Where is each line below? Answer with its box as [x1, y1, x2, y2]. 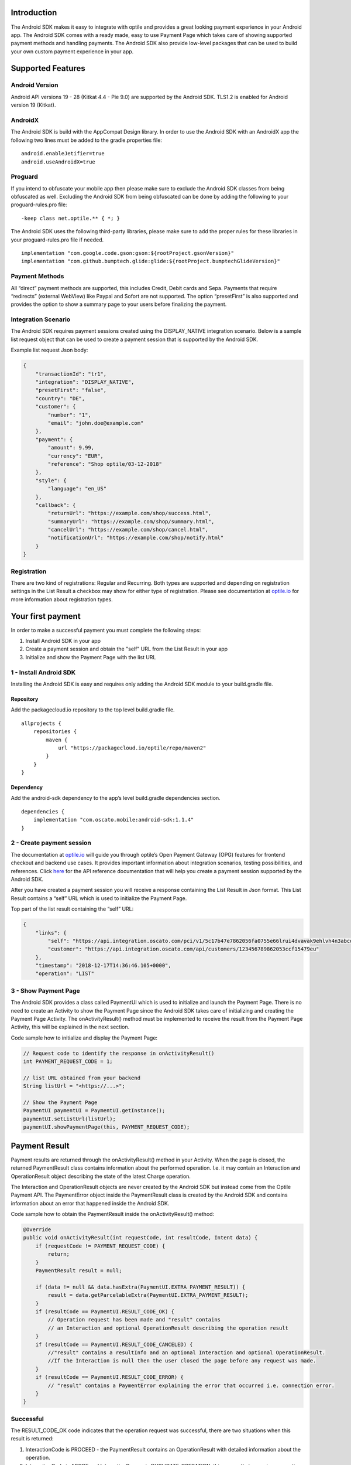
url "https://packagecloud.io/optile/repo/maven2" [58, 744, 207, 751]
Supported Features [11, 63, 86, 73]
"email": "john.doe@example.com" [47, 420, 144, 426]
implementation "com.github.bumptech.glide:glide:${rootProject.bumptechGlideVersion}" [21, 258, 281, 265]
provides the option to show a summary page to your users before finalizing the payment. [11, 301, 227, 308]
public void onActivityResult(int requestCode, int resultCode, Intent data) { [23, 1234, 258, 1241]
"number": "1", [47, 411, 92, 418]
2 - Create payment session [11, 839, 92, 847]
